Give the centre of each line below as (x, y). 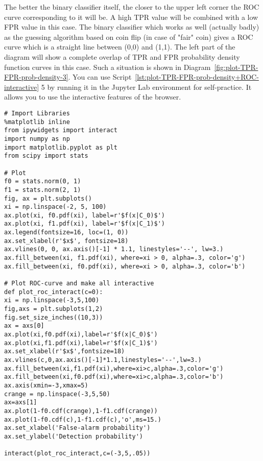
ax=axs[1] (21, 403)
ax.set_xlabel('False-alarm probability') (77, 428)
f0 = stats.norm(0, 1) (43, 181)
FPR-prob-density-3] (36, 77)
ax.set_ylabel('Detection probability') (74, 436)
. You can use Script (100, 77)
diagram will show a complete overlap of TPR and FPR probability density (122, 56)
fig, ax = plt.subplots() (48, 198)
